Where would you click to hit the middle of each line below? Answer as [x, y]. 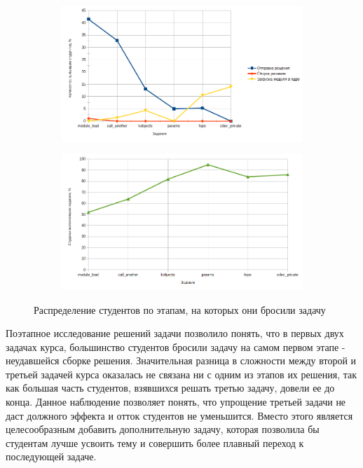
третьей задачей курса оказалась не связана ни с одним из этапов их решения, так [181, 374]
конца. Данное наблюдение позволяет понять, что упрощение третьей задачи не [176, 402]
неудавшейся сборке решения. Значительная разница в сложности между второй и [181, 360]
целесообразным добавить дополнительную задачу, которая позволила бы [163, 429]
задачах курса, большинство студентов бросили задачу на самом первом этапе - [176, 346]
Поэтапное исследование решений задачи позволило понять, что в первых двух [175, 333]
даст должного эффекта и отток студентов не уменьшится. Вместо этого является [179, 415]
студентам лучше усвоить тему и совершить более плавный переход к [155, 442]
